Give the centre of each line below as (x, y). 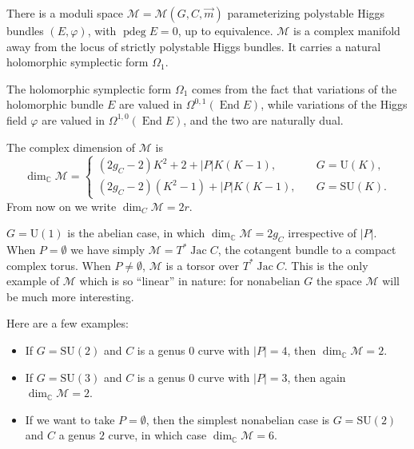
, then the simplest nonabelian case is (238, 419)
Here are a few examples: (68, 323)
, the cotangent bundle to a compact (307, 250)
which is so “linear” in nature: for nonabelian (190, 281)
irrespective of (322, 233)
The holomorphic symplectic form (89, 88)
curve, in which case (157, 435)
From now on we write (62, 206)
